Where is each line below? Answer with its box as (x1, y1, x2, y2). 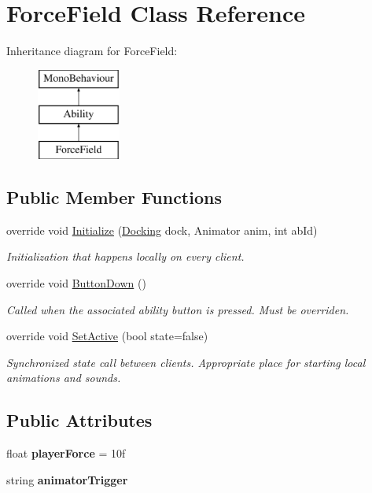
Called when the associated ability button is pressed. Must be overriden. (6, 301, 349, 317)
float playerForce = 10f (6, 445, 126, 461)
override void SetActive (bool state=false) (6, 328, 208, 344)
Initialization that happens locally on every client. (6, 248, 245, 265)
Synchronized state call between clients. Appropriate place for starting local (6, 354, 366, 370)
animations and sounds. (6, 369, 121, 386)
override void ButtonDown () (6, 275, 146, 291)
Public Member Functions (6, 185, 222, 209)
